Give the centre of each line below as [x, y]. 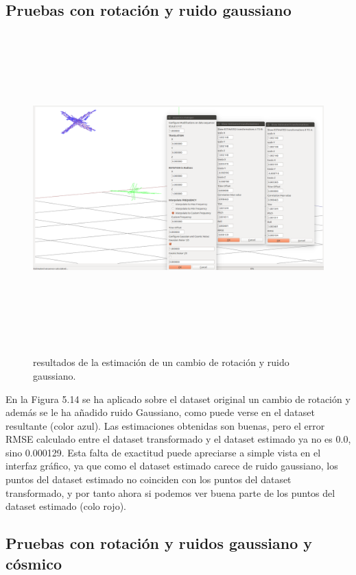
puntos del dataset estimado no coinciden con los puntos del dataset [149, 479]
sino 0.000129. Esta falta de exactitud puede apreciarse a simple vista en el [163, 452]
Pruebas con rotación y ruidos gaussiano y [159, 543]
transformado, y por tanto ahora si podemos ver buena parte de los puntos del [170, 492]
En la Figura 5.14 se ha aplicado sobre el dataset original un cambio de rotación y [178, 399]
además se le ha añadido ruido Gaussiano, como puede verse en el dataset [160, 412]
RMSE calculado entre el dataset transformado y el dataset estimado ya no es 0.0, [178, 439]
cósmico [34, 563]
